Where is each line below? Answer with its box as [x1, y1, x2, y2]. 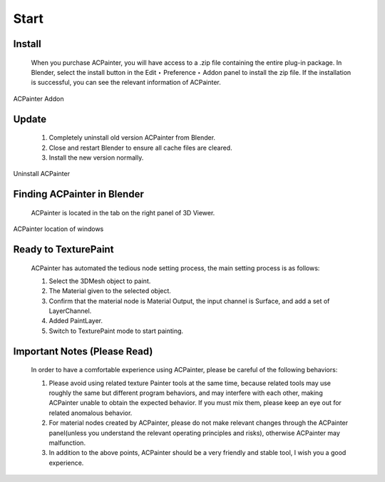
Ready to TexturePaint [13, 243, 114, 255]
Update [13, 113, 47, 125]
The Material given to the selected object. [48, 287, 171, 295]
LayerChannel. [48, 307, 92, 315]
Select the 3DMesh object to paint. [48, 277, 151, 285]
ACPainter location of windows [13, 225, 104, 233]
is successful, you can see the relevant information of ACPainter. [31, 78, 221, 87]
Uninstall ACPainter [13, 170, 71, 178]
